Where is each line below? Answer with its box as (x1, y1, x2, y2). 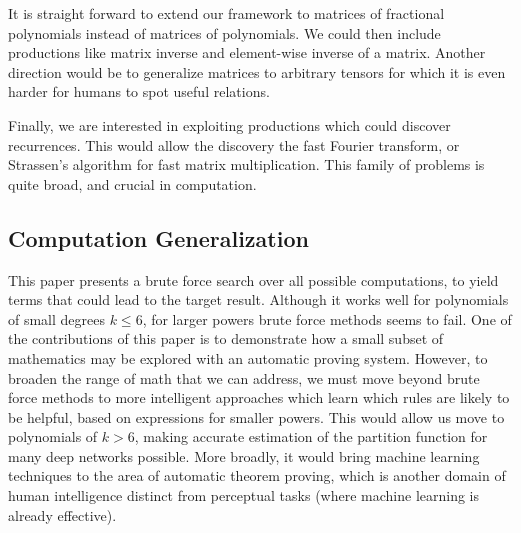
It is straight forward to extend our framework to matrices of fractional (8, 3, 445, 23)
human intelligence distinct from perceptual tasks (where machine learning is (8, 485, 480, 506)
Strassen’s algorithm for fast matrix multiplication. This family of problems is (8, 154, 485, 175)
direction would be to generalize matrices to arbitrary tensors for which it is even (8, 61, 506, 82)
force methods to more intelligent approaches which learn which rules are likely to (8, 387, 510, 408)
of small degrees (8, 308, 106, 329)
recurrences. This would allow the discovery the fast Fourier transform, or (8, 134, 460, 155)
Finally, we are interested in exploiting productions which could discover (8, 114, 451, 135)
